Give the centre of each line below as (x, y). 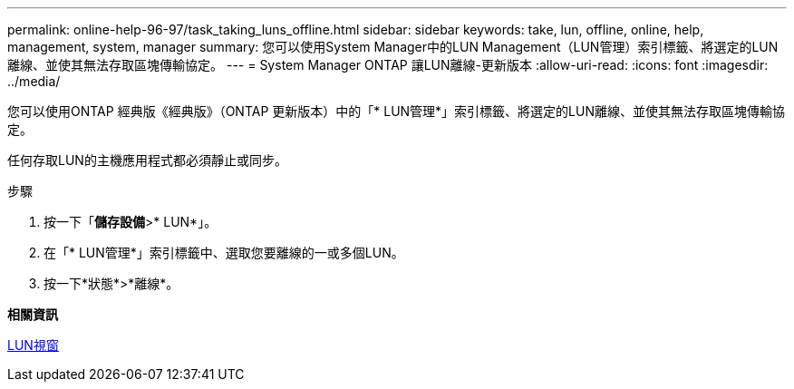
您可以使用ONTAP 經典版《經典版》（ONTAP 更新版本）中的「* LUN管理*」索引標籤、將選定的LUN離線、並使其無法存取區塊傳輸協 (397, 111)
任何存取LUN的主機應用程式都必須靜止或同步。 (147, 160)
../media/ (34, 81)
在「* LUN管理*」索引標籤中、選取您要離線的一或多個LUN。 (224, 253)
